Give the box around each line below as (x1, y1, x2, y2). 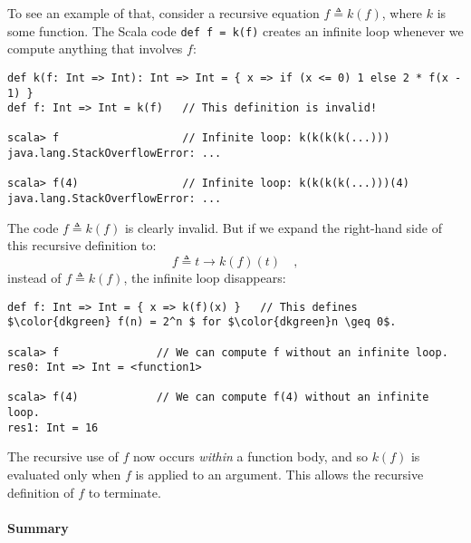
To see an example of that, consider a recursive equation (7, 4, 320, 22)
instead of (7, 267, 62, 286)
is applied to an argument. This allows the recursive (135, 465, 424, 484)
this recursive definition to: (7, 236, 157, 255)
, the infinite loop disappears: (123, 267, 286, 286)
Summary (7, 518, 69, 537)
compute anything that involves (7, 39, 183, 58)
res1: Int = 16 (7, 421, 99, 434)
